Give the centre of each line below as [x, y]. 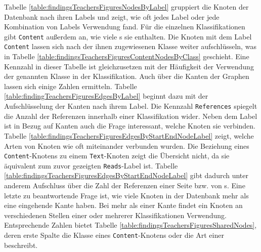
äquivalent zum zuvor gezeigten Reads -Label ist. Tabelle [91, 165]
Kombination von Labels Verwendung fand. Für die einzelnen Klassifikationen [125, 27]
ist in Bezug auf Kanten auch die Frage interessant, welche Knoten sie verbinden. [130, 126]
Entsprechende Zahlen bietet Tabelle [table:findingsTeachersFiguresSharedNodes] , [130, 225]
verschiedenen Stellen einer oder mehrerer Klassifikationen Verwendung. [115, 215]
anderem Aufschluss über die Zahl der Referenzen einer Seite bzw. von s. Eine [125, 185]
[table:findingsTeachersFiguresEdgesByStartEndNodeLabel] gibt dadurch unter [126, 175]
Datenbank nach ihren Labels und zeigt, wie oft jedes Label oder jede [112, 16]
